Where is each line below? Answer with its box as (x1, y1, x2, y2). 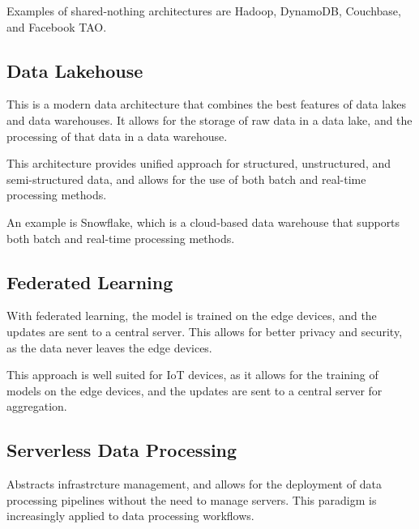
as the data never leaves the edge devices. (6, 339, 212, 356)
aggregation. (6, 398, 67, 415)
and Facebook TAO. (6, 18, 107, 35)
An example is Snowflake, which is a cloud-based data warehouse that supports (6, 213, 400, 230)
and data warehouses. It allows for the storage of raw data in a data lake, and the (6, 111, 413, 128)
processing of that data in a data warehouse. (6, 127, 228, 144)
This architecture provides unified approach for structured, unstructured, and (6, 155, 391, 172)
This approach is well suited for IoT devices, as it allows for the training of (6, 366, 378, 383)
